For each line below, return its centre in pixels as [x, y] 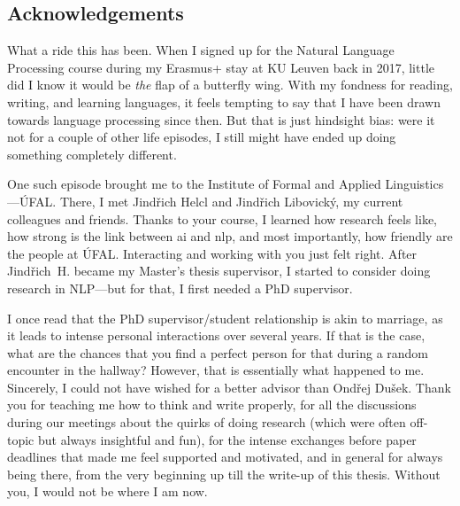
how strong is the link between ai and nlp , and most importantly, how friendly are [230, 236]
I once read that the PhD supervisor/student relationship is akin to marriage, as [225, 318]
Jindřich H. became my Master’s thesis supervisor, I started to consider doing [219, 271]
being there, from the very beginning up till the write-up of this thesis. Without [224, 474]
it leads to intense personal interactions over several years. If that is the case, [216, 335]
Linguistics [414, 184]
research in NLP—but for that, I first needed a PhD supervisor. [180, 288]
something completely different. [92, 154]
